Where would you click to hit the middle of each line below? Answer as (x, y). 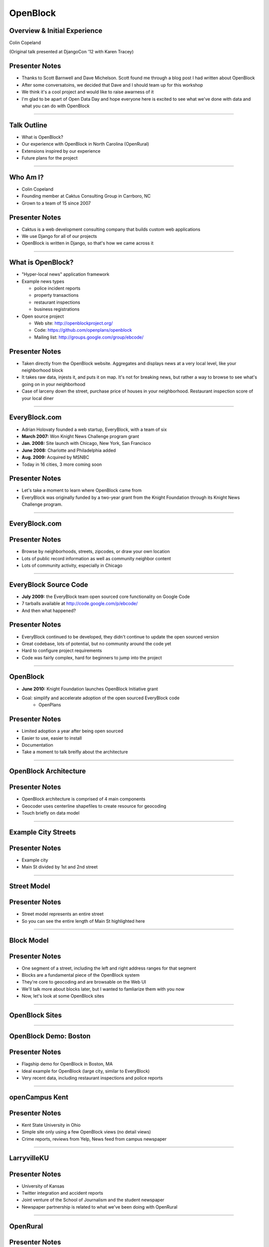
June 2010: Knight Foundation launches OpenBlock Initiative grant (90, 689)
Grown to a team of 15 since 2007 (56, 203)
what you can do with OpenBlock (56, 106)
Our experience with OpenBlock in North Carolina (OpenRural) (85, 144)
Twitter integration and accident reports (62, 1193)
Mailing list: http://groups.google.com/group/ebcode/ (89, 337)
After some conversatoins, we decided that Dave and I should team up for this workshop (112, 85)
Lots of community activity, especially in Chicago (72, 565)
